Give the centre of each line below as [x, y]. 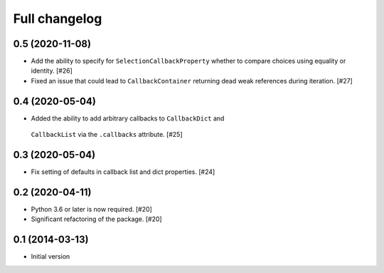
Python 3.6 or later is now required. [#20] [91, 209]
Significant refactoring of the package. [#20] [97, 219]
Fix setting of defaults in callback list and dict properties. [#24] [123, 172]
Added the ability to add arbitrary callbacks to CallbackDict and [128, 118]
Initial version [50, 257]
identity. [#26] [52, 71]
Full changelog [58, 19]
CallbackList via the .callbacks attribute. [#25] [107, 135]
